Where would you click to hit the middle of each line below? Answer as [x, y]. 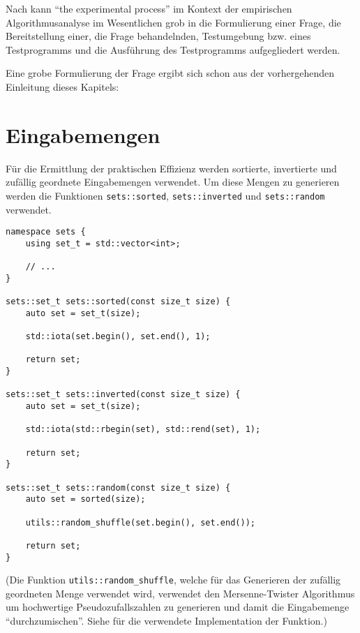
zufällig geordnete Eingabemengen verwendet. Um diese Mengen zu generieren [173, 182]
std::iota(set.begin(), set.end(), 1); [118, 337]
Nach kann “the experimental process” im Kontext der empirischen [149, 8]
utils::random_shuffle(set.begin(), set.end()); [140, 522]
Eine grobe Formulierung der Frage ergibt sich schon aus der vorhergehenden [170, 73]
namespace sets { [46, 232]
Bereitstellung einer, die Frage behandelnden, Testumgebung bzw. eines [158, 36]
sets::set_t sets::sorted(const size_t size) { [118, 302]
